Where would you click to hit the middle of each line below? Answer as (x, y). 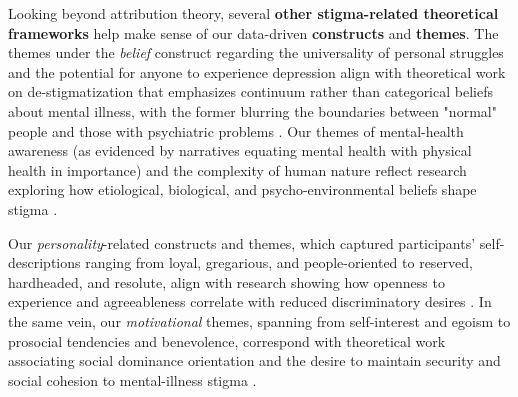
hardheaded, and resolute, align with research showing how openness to (226, 281)
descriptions (44, 262)
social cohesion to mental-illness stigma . (132, 379)
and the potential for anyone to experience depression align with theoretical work (257, 71)
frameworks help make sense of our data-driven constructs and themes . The (253, 32)
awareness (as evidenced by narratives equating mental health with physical (240, 150)
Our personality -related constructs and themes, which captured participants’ (242, 242)
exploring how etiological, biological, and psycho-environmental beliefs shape (242, 189)
